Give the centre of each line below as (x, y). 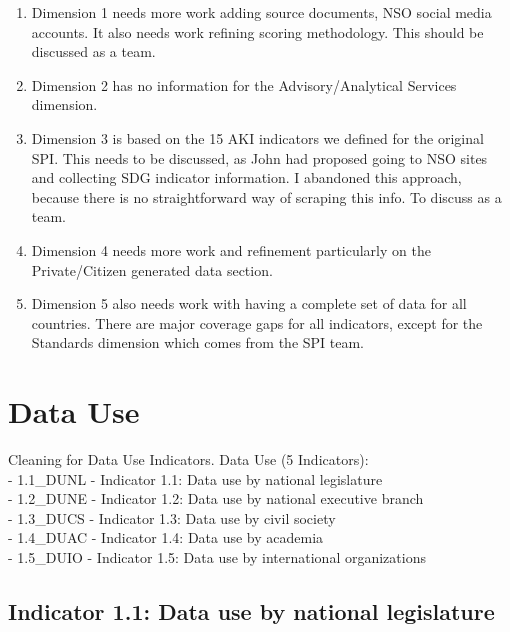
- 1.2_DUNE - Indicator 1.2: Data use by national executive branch (216, 498)
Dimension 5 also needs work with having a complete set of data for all (249, 303)
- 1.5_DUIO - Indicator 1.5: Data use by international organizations (217, 557)
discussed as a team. (93, 51)
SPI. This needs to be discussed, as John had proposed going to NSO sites (259, 157)
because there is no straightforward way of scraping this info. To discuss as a (266, 196)
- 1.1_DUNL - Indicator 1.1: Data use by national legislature (195, 478)
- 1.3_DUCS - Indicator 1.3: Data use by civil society (172, 517)
